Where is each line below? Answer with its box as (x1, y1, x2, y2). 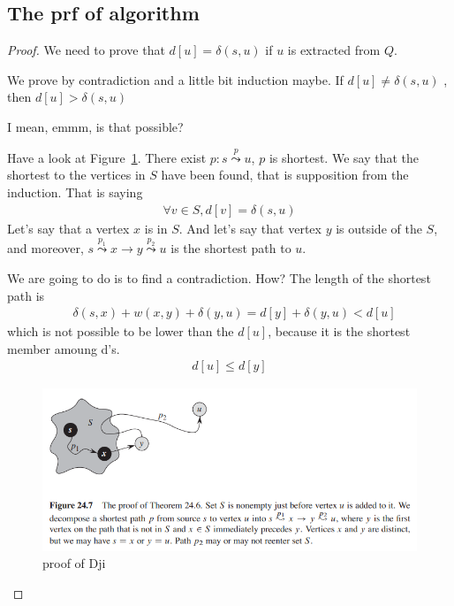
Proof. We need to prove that (7, 41, 165, 59)
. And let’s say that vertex (178, 219, 322, 237)
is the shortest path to (170, 239, 291, 257)
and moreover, (7, 239, 84, 257)
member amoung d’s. (7, 339, 120, 357)
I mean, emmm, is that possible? (7, 117, 184, 135)
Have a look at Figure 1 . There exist (7, 148, 207, 166)
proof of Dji (42, 554, 106, 572)
